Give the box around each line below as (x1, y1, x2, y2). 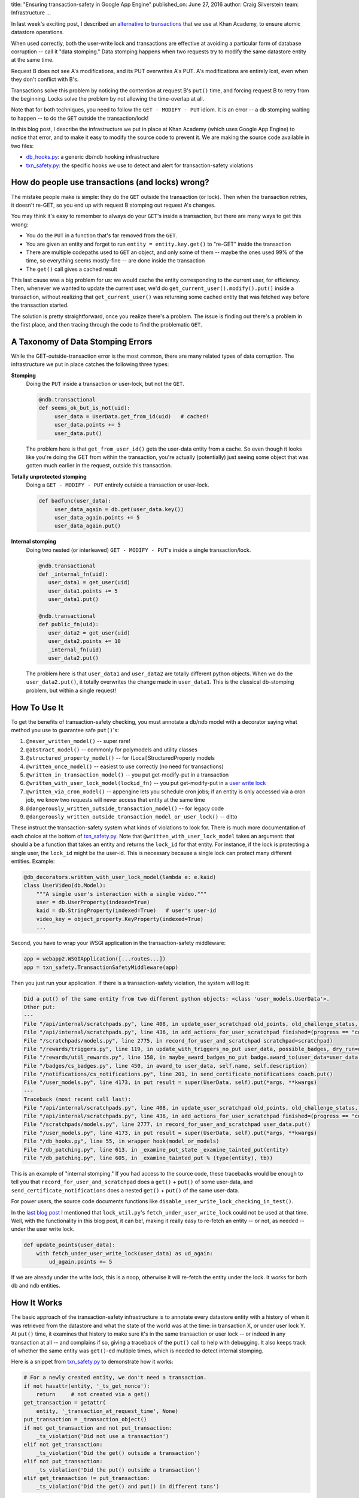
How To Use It (11, 702, 64, 712)
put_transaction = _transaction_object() (23, 1416, 147, 1423)
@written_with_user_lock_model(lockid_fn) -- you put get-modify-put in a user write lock (26, 780, 266, 787)
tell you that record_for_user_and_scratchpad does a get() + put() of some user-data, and (11, 1178, 253, 1186)
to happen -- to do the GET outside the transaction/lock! (11, 114, 149, 122)
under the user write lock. (11, 1225, 75, 1233)
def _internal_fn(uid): (38, 571, 109, 578)
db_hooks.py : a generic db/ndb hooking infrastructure (26, 153, 160, 161)
